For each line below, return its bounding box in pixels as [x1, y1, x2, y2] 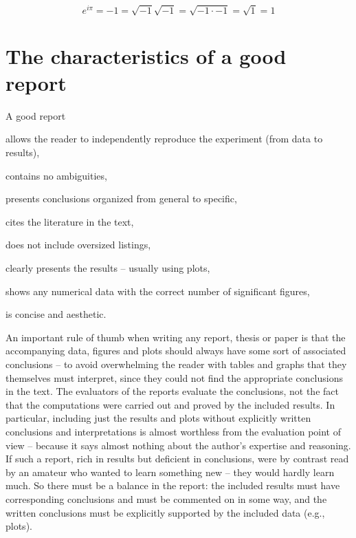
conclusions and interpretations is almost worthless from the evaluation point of [5, 424, 341, 438]
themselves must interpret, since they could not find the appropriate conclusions [5, 370, 344, 385]
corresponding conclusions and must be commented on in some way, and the [5, 491, 327, 506]
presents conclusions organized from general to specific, [5, 191, 237, 206]
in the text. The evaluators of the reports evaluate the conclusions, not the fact [5, 384, 339, 398]
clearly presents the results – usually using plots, [5, 261, 210, 275]
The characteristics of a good [5, 41, 287, 69]
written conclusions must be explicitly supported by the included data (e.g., [5, 505, 325, 519]
